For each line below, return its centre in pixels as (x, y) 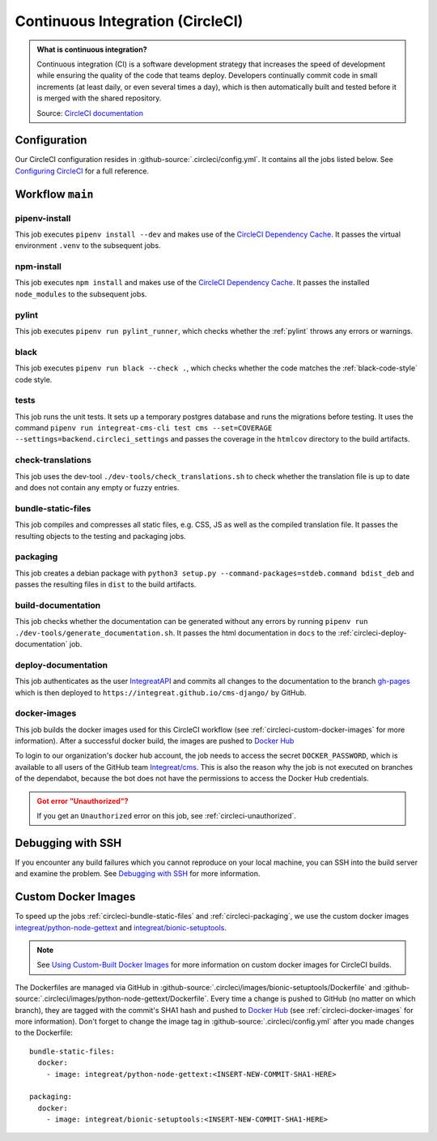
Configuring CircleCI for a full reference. (82, 171)
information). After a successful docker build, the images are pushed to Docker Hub (155, 741)
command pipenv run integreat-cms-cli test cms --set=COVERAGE (144, 428)
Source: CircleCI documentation (90, 113)
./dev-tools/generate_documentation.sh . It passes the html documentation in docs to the (176, 633)
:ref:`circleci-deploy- (372, 633)
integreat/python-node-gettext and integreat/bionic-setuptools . (121, 927)
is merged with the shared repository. (99, 98)
